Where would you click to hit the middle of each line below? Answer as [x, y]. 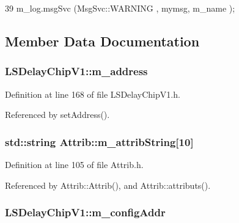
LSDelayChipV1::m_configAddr [85, 212]
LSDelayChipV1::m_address [76, 71]
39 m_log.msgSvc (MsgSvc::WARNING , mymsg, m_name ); [120, 8]
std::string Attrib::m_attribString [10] [99, 141]
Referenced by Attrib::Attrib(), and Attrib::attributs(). [108, 185]
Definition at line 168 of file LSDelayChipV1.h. [93, 94]
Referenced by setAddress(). [57, 115]
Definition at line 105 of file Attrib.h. [74, 164]
